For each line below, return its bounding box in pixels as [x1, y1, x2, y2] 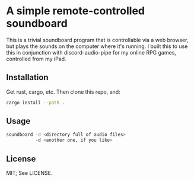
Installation [6, 72, 49, 82]
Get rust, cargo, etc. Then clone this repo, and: [6, 88, 120, 95]
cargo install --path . [6, 100, 65, 106]
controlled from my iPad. [6, 55, 66, 62]
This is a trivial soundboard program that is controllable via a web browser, [6, 36, 189, 43]
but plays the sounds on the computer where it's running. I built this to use [6, 43, 188, 50]
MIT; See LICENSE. [6, 170, 53, 176]
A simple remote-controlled [6, 4, 145, 18]
